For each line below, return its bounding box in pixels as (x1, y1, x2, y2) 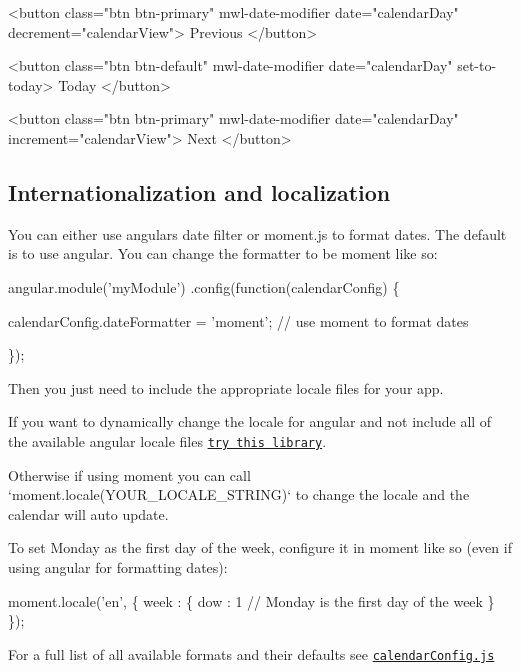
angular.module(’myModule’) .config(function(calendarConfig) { (8, 276, 400, 297)
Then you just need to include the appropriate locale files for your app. (8, 377, 444, 398)
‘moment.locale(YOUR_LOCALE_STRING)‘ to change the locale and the (8, 484, 470, 505)
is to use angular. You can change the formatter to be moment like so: (8, 243, 438, 264)
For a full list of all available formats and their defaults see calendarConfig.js (8, 643, 495, 664)
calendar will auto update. (8, 503, 169, 524)
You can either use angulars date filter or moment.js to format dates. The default (8, 223, 507, 244)
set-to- (457, 55, 497, 76)
